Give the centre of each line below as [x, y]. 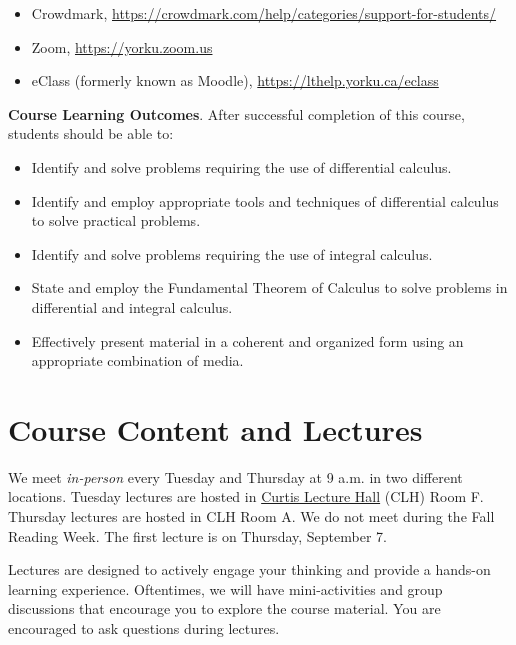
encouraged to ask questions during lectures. [144, 628]
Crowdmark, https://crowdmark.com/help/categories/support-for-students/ [264, 13]
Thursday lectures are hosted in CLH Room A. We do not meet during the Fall [251, 516]
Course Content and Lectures [215, 428]
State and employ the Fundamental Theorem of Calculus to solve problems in [269, 287]
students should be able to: [91, 133]
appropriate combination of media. [137, 360]
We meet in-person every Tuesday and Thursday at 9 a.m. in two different [235, 476]
